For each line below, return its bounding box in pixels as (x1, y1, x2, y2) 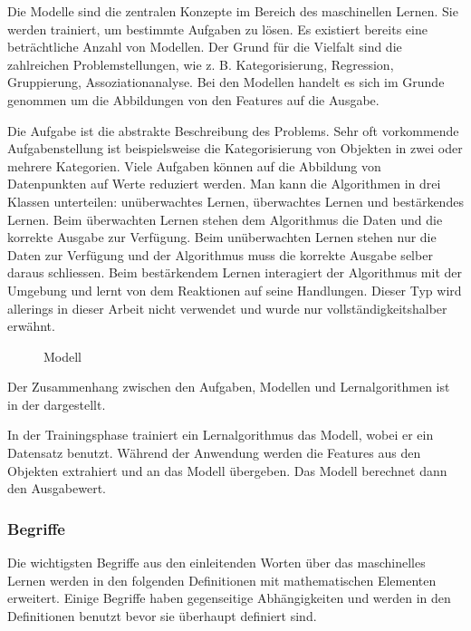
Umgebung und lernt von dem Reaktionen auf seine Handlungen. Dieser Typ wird (7, 280, 462, 299)
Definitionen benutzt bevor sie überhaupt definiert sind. (7, 606, 317, 625)
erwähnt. (7, 316, 55, 335)
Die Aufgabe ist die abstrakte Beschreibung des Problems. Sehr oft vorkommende (7, 121, 459, 140)
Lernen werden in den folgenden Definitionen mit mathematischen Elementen (7, 570, 437, 589)
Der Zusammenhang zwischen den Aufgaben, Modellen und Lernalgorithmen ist (7, 377, 450, 396)
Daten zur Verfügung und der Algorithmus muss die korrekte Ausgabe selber (7, 245, 433, 264)
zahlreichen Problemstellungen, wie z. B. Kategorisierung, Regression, (7, 54, 394, 73)
